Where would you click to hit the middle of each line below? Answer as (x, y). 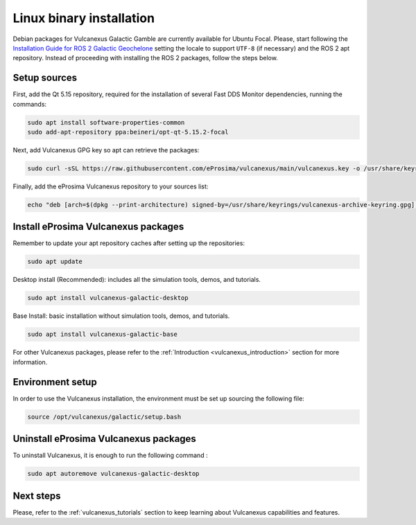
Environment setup (55, 382)
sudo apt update (55, 262)
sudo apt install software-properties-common (106, 122)
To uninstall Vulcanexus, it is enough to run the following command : (110, 455)
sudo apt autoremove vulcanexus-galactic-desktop (113, 474)
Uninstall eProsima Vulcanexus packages (105, 439)
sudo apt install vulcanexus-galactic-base (103, 335)
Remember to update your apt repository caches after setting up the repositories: (129, 243)
